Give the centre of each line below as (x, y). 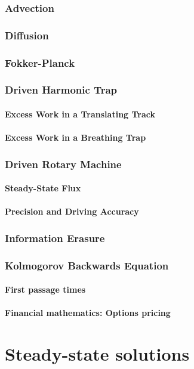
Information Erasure (55, 238)
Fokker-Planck (40, 62)
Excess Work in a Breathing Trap (76, 137)
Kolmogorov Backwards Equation (87, 265)
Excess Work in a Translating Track (80, 114)
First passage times (45, 289)
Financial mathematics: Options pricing (88, 313)
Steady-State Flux (43, 188)
